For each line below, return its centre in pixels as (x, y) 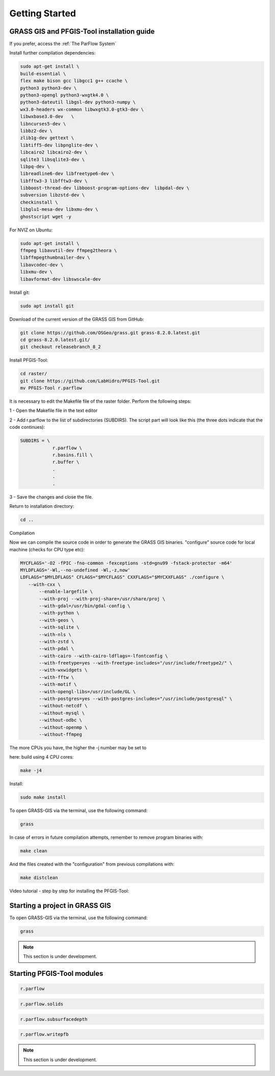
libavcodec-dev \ (42, 265)
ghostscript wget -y (46, 216)
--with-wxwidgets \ (63, 670)
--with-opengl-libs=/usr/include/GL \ (87, 691)
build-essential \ (43, 74)
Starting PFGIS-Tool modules (57, 974)
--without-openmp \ (63, 727)
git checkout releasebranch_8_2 (61, 347)
